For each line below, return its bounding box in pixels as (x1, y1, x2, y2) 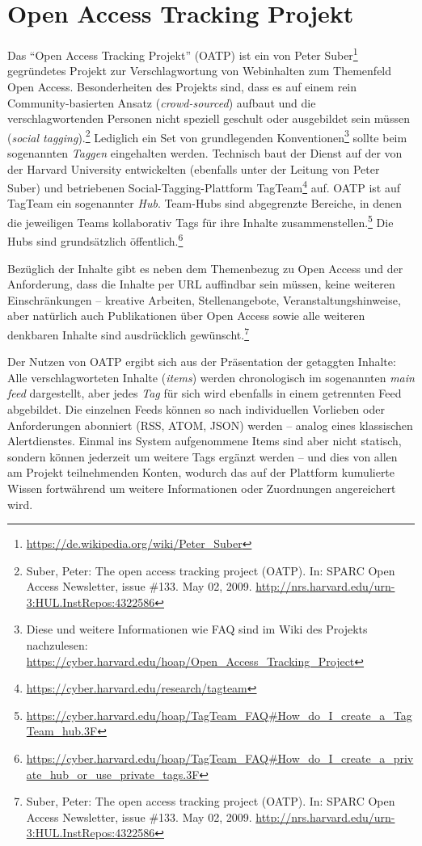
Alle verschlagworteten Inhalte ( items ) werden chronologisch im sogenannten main (7, 368, 415, 385)
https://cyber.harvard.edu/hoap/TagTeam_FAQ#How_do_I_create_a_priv (26, 750, 414, 767)
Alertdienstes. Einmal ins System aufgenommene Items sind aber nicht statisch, (7, 432, 402, 449)
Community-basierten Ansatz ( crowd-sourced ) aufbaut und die (7, 94, 316, 111)
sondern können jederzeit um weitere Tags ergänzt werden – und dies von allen (7, 448, 398, 465)
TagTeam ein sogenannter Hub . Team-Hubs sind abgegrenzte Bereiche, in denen (7, 195, 403, 212)
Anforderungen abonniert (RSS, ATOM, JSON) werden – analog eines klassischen (7, 416, 413, 433)
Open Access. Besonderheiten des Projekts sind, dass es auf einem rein (7, 78, 357, 95)
